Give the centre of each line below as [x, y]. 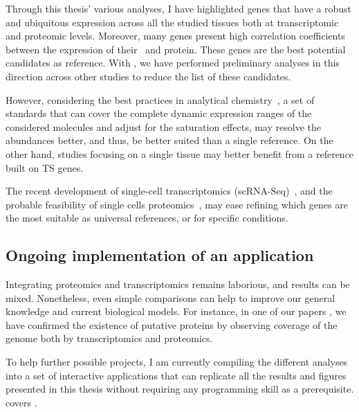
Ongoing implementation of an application [160, 255]
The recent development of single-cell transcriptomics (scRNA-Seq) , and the [169, 191]
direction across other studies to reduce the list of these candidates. [148, 76]
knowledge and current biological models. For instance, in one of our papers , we [176, 311]
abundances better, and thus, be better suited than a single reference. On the [169, 140]
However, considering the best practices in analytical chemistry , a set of [160, 99]
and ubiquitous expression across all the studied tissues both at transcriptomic [172, 22]
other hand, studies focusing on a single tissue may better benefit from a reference [180, 153]
